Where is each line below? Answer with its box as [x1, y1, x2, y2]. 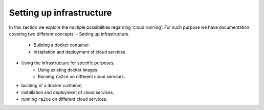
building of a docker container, [21, 83, 83, 89]
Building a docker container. [33, 42, 90, 48]
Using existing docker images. [38, 67, 99, 73]
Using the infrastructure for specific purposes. [21, 60, 115, 66]
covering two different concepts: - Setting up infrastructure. [9, 31, 130, 37]
